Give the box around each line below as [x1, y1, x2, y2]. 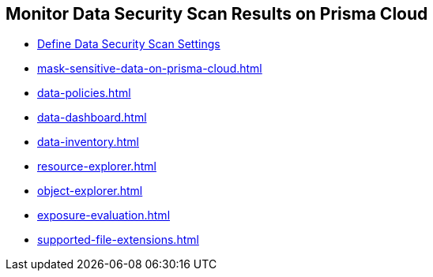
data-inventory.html [37, 135, 139, 149]
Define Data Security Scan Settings [37, 37, 220, 51]
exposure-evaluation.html [37, 208, 171, 223]
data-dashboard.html [37, 110, 147, 125]
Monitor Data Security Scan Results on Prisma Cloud [6, 4, 428, 24]
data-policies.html [37, 86, 131, 100]
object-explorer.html [37, 184, 143, 198]
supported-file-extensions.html [37, 233, 199, 247]
